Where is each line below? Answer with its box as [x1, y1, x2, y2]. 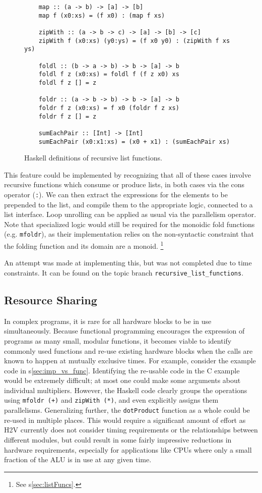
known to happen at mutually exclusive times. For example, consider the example [4, 355, 256, 366]
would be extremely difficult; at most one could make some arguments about [4, 375, 241, 386]
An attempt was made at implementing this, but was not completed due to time [4, 257, 252, 268]
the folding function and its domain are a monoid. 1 [4, 239, 164, 251]
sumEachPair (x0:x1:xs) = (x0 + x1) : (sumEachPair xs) [38, 138, 230, 145]
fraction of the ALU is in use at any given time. [4, 454, 152, 465]
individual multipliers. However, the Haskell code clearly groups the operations [4, 385, 247, 395]
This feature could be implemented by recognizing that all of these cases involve [4, 169, 251, 180]
